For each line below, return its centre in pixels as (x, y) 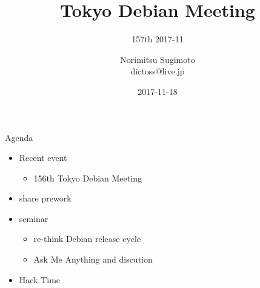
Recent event (43, 158)
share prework (45, 198)
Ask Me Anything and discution (93, 259)
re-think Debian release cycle (87, 239)
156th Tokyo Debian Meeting (88, 178)
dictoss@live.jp (158, 71)
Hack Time (40, 279)
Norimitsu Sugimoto (158, 59)
